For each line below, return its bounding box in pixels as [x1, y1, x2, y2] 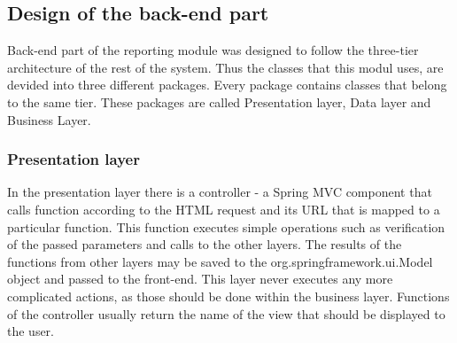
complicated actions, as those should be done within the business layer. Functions [7, 286, 450, 305]
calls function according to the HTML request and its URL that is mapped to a [7, 199, 440, 218]
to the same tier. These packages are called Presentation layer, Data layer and [7, 92, 431, 111]
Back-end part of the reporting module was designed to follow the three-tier [7, 41, 419, 59]
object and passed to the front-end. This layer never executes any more [7, 269, 393, 288]
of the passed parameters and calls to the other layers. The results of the [7, 235, 402, 253]
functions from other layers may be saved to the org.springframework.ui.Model [7, 252, 433, 270]
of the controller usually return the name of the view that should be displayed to [7, 304, 445, 323]
